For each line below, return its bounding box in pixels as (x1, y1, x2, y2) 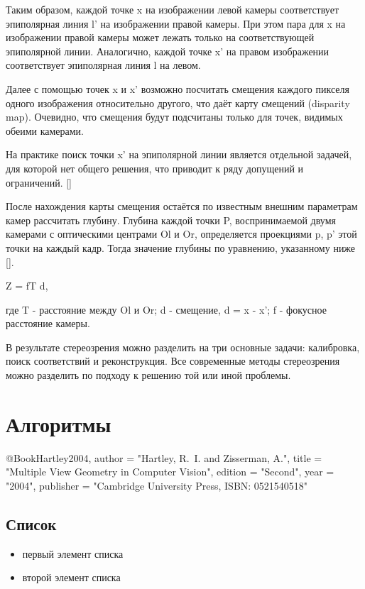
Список (6, 512, 57, 534)
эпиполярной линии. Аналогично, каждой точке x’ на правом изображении (6, 43, 329, 58)
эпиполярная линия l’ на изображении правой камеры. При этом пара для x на (6, 16, 346, 31)
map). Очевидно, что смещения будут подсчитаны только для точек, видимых (6, 109, 343, 124)
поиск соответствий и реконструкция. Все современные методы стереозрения (6, 353, 340, 368)
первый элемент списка (22, 546, 124, 561)
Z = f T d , (6, 278, 48, 293)
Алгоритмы (6, 409, 111, 438)
